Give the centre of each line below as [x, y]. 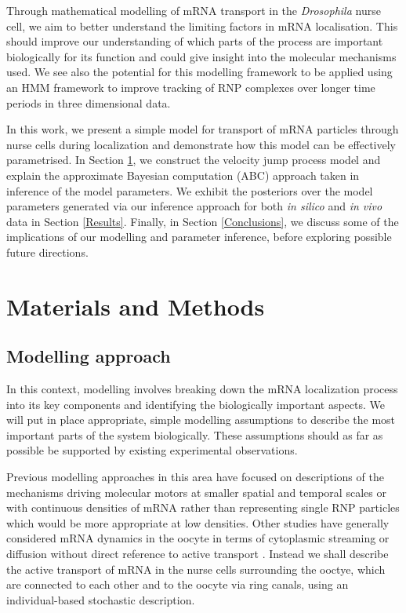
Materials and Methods [136, 306]
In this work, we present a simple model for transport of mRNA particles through [203, 129]
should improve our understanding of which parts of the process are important [195, 41]
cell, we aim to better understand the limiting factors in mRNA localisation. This [202, 26]
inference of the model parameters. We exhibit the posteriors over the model [190, 190]
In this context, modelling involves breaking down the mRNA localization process [202, 389]
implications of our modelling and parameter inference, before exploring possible [199, 237]
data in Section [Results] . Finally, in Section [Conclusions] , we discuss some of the [203, 221]
